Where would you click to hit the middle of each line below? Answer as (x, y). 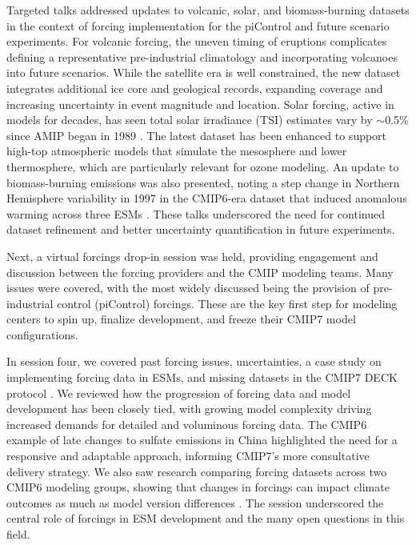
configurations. (42, 334)
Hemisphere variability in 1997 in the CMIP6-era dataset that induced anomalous (207, 198)
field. (18, 534)
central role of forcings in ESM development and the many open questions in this (206, 518)
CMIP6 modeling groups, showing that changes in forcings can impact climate (198, 487)
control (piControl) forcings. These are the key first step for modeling (227, 303)
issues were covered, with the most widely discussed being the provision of (188, 288)
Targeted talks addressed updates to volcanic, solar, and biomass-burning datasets (208, 10)
